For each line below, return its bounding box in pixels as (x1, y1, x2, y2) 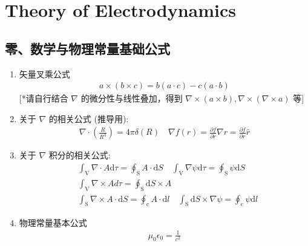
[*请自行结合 (19, 92, 68, 105)
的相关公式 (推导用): (48, 112, 129, 125)
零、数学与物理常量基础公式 (5, 39, 170, 57)
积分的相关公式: (48, 149, 111, 161)
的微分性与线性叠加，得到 (80, 92, 183, 105)
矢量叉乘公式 (19, 67, 70, 80)
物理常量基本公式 (19, 216, 87, 228)
